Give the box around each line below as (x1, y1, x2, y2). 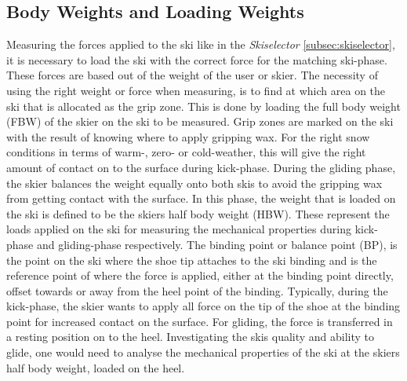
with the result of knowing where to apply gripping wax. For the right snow (6, 128, 370, 145)
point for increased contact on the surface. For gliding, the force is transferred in (6, 313, 393, 329)
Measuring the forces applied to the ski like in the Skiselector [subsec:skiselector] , (6, 36, 395, 53)
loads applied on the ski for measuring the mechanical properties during (6, 221, 351, 237)
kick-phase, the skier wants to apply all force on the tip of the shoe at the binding (6, 298, 401, 314)
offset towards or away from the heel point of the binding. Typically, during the (6, 282, 388, 299)
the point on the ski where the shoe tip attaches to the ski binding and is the (6, 251, 377, 268)
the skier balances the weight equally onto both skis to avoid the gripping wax (6, 174, 383, 191)
